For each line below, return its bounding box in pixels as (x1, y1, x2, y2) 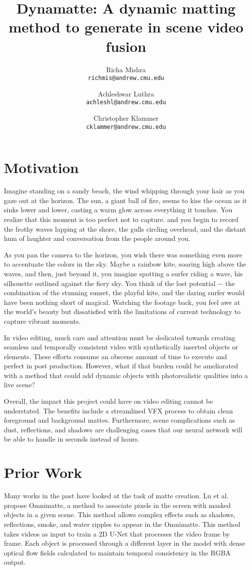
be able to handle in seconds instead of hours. (4, 434, 140, 444)
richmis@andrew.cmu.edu (88, 75, 164, 82)
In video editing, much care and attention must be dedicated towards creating (4, 332, 236, 342)
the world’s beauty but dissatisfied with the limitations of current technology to (4, 306, 241, 317)
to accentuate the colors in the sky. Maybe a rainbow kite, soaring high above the (4, 259, 246, 269)
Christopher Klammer (94, 113, 158, 123)
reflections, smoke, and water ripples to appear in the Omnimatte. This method (4, 519, 240, 529)
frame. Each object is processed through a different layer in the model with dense (4, 538, 246, 548)
